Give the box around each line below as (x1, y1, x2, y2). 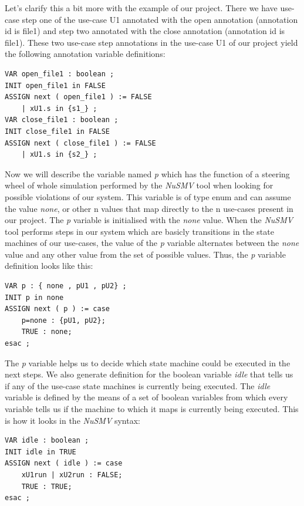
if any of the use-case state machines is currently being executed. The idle (5, 379, 271, 392)
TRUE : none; (21, 328, 72, 336)
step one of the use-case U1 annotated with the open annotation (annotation (22, 13, 298, 25)
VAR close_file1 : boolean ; (5, 116, 119, 124)
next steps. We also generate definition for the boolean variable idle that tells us (5, 368, 293, 380)
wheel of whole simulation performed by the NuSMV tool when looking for (5, 179, 273, 191)
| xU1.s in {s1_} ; (21, 104, 97, 113)
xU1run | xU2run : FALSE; (21, 470, 123, 479)
